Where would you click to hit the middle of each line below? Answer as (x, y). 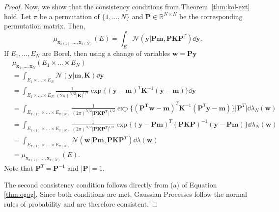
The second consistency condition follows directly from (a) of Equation (111, 184)
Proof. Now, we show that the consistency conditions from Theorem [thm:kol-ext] (127, 6)
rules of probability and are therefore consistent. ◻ (81, 203)
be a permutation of (70, 16)
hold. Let (18, 16)
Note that (19, 168)
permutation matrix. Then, (45, 26)
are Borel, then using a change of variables (106, 53)
